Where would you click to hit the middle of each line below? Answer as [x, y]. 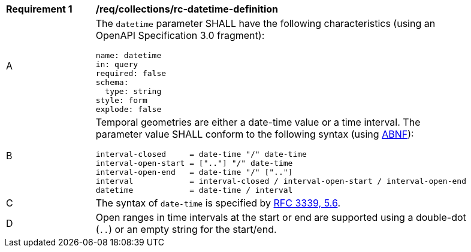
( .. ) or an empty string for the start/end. [186, 229]
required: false [131, 73]
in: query [117, 64]
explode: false [129, 109]
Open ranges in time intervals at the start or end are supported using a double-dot [281, 217]
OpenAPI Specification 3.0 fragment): [180, 35]
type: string [133, 91]
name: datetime [129, 55]
